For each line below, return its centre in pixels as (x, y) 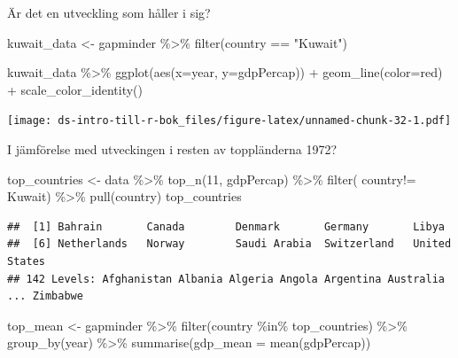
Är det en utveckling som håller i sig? (109, 12)
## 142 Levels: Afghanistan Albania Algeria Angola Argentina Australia (226, 279)
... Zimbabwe (45, 296)
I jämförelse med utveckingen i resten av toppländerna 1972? (172, 149)
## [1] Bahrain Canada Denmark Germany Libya (226, 226)
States (26, 261)
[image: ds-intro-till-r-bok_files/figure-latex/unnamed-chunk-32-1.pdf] (229, 121)
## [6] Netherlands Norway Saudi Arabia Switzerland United (229, 244)
